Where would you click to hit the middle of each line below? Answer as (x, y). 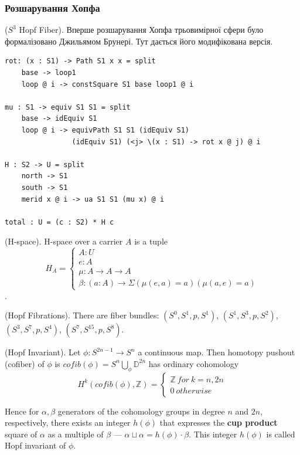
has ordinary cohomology (194, 363)
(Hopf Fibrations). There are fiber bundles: (82, 315)
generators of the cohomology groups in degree (141, 411)
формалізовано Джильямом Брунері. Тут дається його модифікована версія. (139, 41)
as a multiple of (76, 434)
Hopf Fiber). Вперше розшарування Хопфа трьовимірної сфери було (141, 30)
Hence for (22, 411)
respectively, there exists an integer (68, 422)
